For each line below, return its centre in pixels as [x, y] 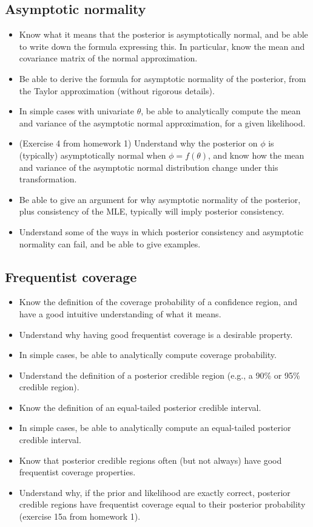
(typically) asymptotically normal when [93, 155]
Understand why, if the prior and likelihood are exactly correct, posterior [155, 492]
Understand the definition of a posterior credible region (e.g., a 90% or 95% [160, 375]
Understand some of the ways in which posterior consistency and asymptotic [161, 231]
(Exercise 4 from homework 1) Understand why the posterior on [138, 143]
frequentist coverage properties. [77, 472]
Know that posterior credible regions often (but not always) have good [150, 460]
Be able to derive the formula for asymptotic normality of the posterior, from [163, 78]
